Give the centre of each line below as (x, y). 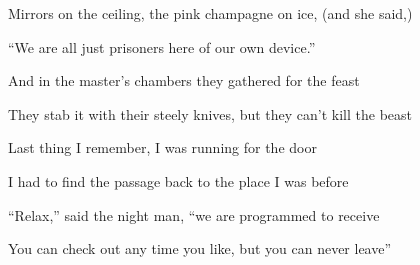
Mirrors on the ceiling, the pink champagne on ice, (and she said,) (210, 13)
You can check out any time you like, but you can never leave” (200, 248)
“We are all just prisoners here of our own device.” (162, 46)
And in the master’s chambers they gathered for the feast (184, 80)
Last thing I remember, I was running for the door (162, 147)
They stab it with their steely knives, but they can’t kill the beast (210, 113)
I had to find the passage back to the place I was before (178, 180)
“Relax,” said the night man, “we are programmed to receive (194, 214)
